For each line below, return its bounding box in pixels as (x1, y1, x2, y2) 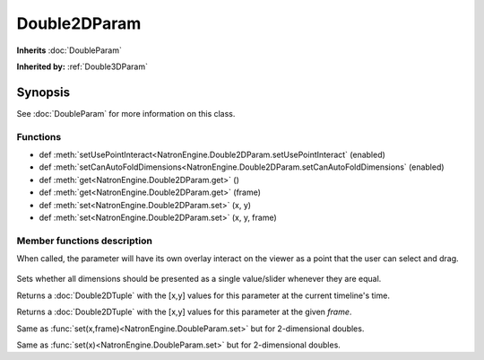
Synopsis (16, 84, 71, 100)
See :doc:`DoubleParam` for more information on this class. (16, 108, 236, 119)
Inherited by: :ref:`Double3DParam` (16, 61, 148, 72)
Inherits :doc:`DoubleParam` (16, 45, 123, 56)
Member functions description (16, 234, 152, 247)
